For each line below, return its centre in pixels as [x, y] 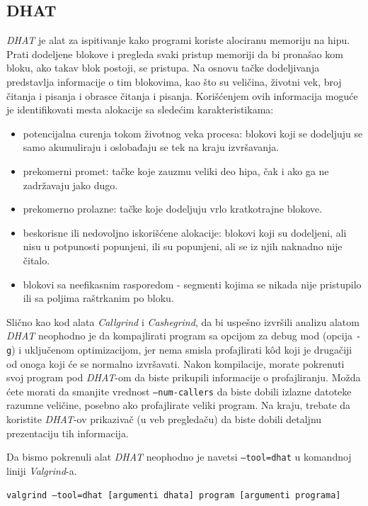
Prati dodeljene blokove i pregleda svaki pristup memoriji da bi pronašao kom [175, 54]
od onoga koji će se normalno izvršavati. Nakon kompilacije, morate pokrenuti [176, 363]
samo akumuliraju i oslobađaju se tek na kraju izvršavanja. [151, 147]
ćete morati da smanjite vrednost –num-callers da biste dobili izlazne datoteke [179, 391]
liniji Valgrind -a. [42, 470]
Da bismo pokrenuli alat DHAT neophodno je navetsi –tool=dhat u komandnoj [179, 457]
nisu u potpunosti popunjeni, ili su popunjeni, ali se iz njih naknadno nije [183, 246]
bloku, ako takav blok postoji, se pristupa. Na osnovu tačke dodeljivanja [163, 68]
